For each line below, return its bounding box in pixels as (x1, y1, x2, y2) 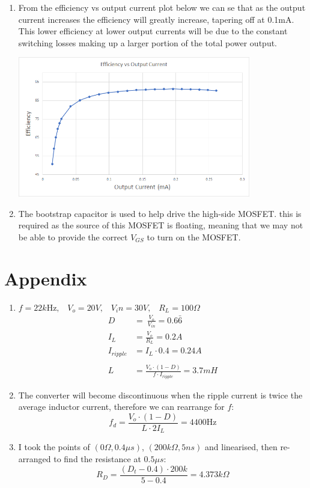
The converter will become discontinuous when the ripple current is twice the (18, 388, 303, 401)
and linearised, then (205, 441, 278, 453)
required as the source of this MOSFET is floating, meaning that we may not (18, 219, 303, 231)
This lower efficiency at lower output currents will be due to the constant (18, 25, 288, 37)
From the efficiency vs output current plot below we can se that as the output (18, 1, 306, 13)
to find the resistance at (53, 453, 141, 465)
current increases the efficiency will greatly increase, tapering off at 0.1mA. (18, 13, 294, 25)
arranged (18, 453, 51, 465)
